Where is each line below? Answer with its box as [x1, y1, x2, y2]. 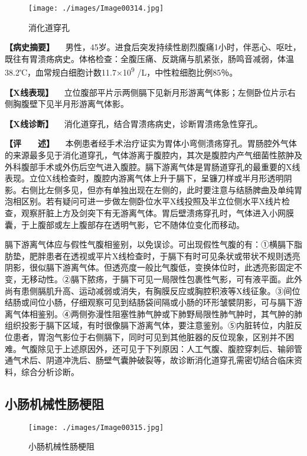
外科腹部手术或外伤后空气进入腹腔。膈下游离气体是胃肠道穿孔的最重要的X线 [5, 160, 301, 172]
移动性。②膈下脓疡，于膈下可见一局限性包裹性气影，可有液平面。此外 [29, 273, 302, 285]
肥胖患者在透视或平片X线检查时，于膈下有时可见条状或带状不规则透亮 [29, 249, 301, 262]
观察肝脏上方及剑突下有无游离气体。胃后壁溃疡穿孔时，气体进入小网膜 [21, 207, 294, 219]
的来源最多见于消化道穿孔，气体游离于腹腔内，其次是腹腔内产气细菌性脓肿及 [5, 149, 302, 161]
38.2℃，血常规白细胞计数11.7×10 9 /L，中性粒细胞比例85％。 [5, 64, 238, 79]
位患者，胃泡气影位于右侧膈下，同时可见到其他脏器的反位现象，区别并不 [5, 330, 286, 343]
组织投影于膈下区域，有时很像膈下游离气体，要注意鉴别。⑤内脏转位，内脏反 [5, 319, 302, 331]
